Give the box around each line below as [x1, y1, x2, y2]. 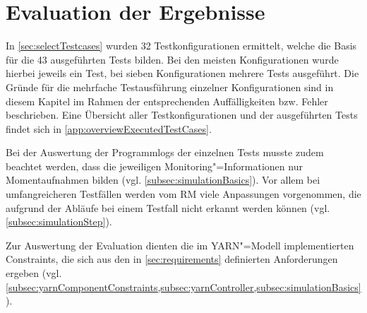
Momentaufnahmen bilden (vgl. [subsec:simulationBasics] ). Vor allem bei [6, 172, 320, 187]
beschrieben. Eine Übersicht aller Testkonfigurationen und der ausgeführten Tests [6, 107, 358, 122]
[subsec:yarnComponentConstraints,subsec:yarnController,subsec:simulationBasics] [6, 279, 361, 294]
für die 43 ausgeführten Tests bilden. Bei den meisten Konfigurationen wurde [6, 52, 339, 66]
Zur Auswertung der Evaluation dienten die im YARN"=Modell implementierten [6, 237, 354, 252]
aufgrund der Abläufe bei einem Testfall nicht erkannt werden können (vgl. [6, 200, 330, 215]
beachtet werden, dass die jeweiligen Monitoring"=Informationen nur [6, 158, 303, 173]
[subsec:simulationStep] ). [6, 214, 112, 229]
